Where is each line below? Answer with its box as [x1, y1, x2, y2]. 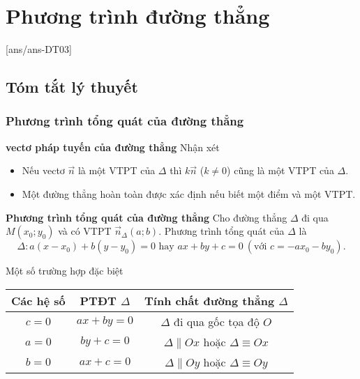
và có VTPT [58, 224, 112, 238]
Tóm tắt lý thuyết [6, 76, 138, 98]
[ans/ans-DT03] [6, 42, 72, 56]
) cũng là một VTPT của [227, 163, 334, 178]
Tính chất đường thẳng [144, 292, 275, 309]
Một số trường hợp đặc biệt [6, 263, 123, 278]
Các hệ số [11, 292, 66, 309]
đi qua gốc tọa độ [173, 313, 260, 330]
